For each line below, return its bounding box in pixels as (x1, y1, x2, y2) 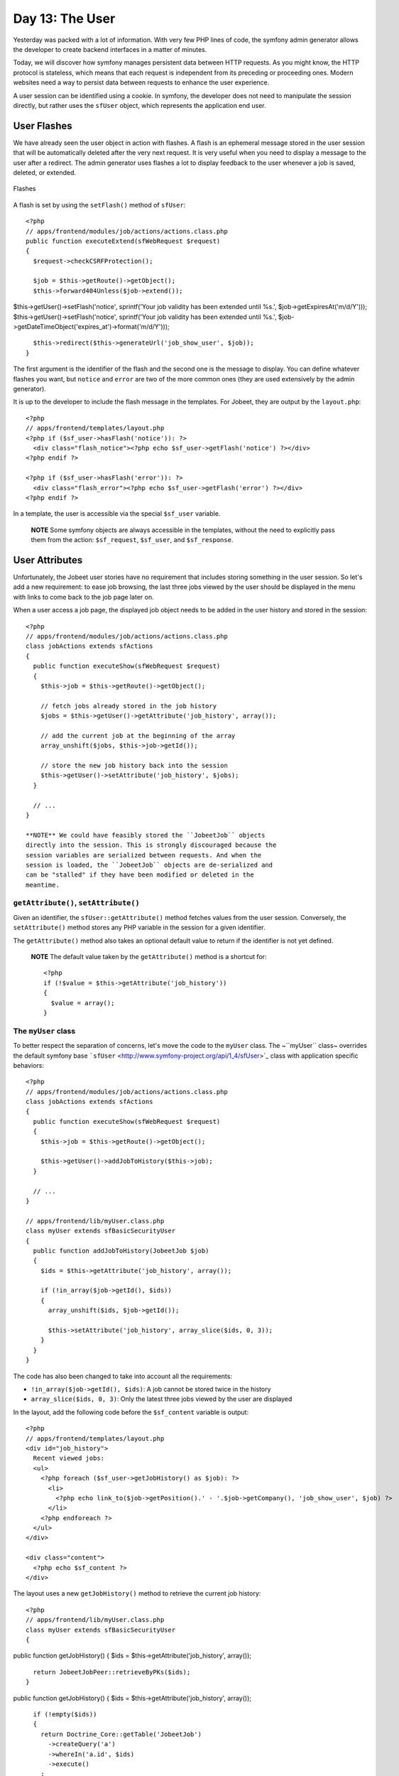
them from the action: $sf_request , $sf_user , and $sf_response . (31, 536, 234, 544)
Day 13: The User (13, 11, 116, 26)
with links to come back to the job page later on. (13, 592, 154, 601)
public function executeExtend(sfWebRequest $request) (26, 237, 221, 245)
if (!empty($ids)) (33, 1710, 97, 1718)
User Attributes (13, 554, 83, 566)
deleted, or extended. (13, 168, 77, 177)
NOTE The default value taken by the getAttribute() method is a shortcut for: (31, 953, 267, 961)
